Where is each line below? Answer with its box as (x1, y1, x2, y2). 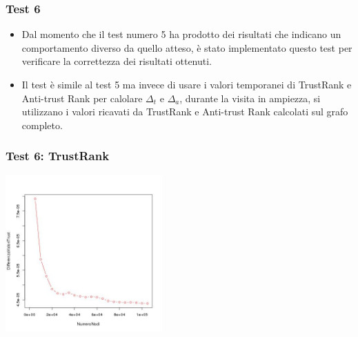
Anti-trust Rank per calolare (21, 90, 143, 105)
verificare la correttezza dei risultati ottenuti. (21, 54, 212, 68)
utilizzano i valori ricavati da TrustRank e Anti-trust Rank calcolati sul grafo (21, 104, 348, 119)
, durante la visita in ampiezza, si (179, 90, 321, 105)
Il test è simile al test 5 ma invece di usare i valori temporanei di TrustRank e (21, 77, 352, 91)
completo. (21, 117, 63, 132)
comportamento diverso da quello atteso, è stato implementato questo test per (21, 40, 352, 55)
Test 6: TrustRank (6, 147, 110, 164)
